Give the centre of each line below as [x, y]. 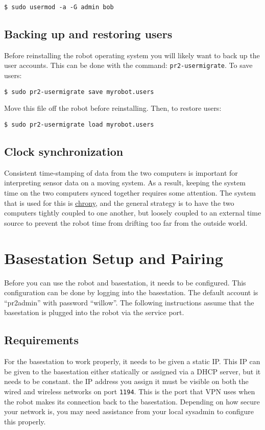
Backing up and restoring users [88, 34]
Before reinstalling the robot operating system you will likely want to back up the [132, 55]
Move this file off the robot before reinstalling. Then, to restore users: [113, 108]
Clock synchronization [64, 151]
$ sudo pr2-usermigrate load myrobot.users [79, 124]
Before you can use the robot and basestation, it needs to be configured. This [125, 282]
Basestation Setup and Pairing [114, 258]
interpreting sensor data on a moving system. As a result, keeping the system [125, 183]
